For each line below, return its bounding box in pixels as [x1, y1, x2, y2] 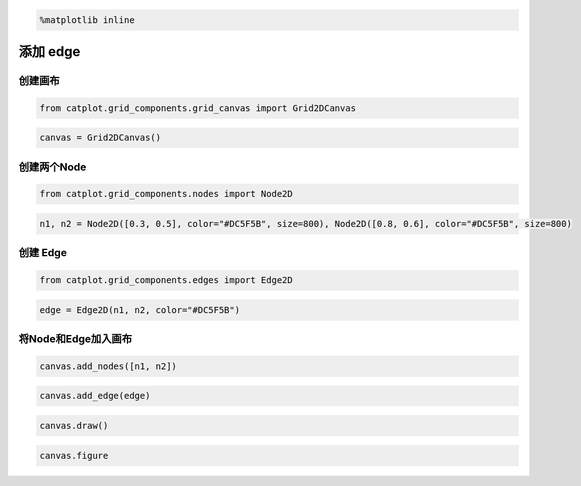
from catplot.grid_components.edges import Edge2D [39, 275, 294, 286]
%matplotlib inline [39, 14, 135, 25]
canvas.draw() [39, 420, 109, 432]
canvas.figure [39, 450, 109, 461]
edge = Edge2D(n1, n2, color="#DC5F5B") [39, 304, 240, 315]
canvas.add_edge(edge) [39, 390, 151, 402]
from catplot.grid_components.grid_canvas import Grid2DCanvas [39, 102, 357, 114]
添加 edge [18, 43, 81, 60]
